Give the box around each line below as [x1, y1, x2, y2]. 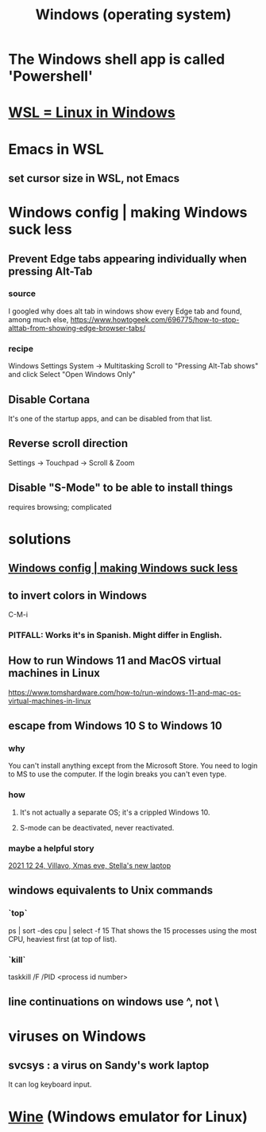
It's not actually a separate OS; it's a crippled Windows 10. [19, 807, 210, 817]
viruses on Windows [8, 1027, 147, 1045]
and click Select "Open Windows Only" [8, 370, 137, 379]
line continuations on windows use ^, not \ [8, 995, 219, 1009]
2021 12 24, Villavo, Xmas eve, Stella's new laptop [8, 861, 172, 870]
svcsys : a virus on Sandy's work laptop [8, 1058, 210, 1072]
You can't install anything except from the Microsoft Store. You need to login [8, 761, 258, 771]
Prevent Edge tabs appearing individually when [8, 252, 248, 266]
